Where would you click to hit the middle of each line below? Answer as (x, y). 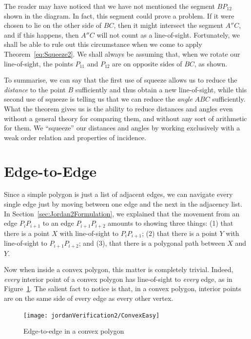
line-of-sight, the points (39, 63)
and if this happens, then (41, 34)
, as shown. (211, 63)
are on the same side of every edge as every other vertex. (89, 298)
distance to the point (35, 89)
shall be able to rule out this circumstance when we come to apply (103, 44)
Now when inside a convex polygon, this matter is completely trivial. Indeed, (119, 269)
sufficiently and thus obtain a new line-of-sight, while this (161, 89)
